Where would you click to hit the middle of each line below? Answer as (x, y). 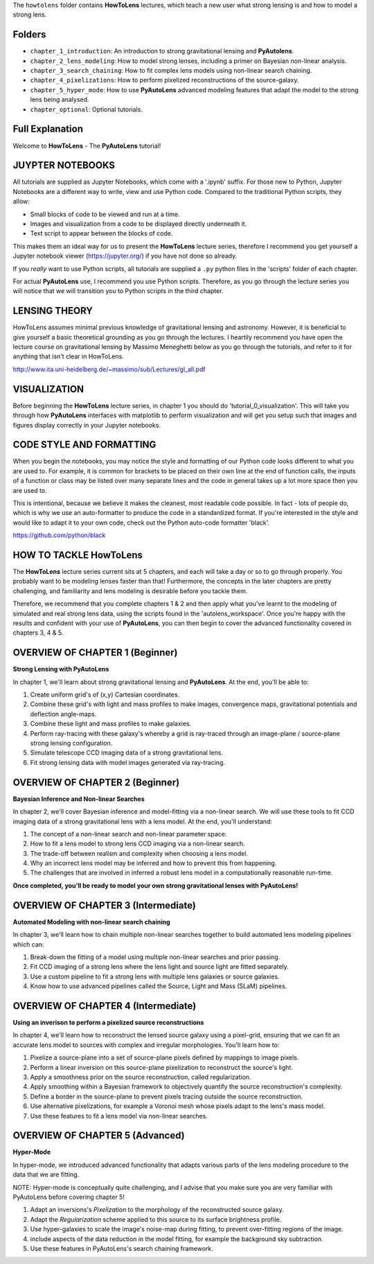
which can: (28, 944)
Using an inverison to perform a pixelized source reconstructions (108, 1023)
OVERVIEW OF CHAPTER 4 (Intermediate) (105, 1006)
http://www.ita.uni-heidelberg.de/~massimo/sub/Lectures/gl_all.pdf (109, 369)
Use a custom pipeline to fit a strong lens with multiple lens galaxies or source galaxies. (155, 976)
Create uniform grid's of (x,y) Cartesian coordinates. (105, 695)
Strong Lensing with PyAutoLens (61, 669)
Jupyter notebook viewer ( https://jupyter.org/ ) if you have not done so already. (125, 256)
